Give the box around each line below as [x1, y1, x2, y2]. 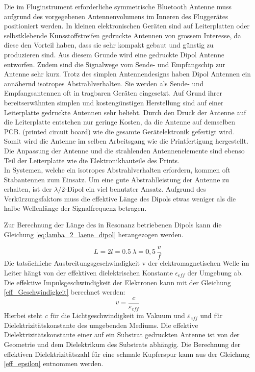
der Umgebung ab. [187, 267, 243, 277]
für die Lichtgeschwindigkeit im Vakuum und [50, 310, 185, 321]
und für [200, 310, 223, 321]
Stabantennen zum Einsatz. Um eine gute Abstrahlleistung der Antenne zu [4, 174, 229, 184]
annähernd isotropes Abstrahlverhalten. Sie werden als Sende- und [4, 78, 204, 88]
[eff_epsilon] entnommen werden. [4, 358, 103, 369]
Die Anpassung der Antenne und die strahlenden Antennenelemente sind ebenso [4, 145, 245, 155]
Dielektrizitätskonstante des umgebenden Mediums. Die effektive [4, 320, 198, 330]
